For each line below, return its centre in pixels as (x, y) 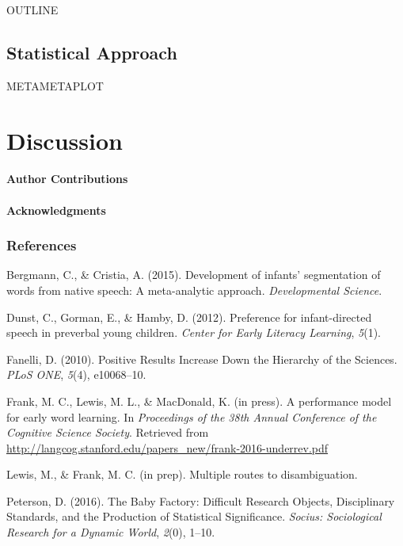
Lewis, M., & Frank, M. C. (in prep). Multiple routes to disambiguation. (182, 474)
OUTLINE (32, 10)
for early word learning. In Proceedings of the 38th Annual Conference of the (192, 416)
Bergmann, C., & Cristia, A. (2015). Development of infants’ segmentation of (194, 275)
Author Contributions (67, 179)
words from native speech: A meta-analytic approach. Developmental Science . (194, 290)
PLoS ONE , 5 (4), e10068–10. (76, 374)
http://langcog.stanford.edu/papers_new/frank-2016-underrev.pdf (167, 447)
